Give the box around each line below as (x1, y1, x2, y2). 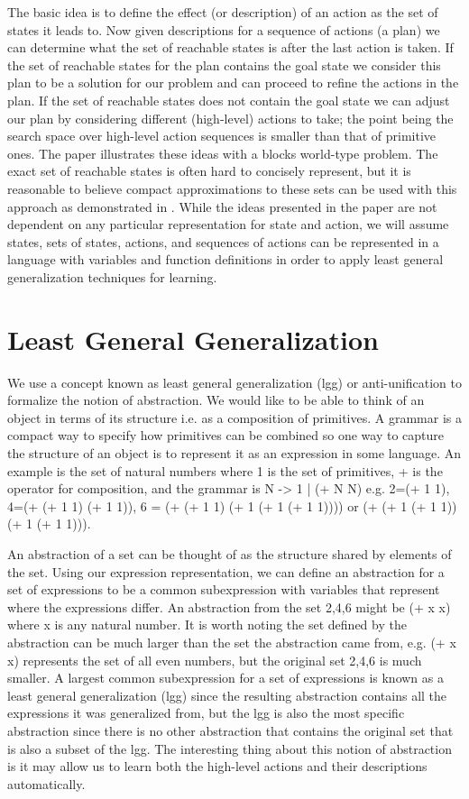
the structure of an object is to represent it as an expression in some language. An (7, 444, 462, 462)
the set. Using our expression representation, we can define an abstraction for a (7, 562, 445, 581)
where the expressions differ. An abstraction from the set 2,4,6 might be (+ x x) (7, 597, 451, 616)
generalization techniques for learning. (7, 267, 217, 286)
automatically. (7, 774, 86, 793)
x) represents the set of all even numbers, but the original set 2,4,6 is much (7, 650, 422, 669)
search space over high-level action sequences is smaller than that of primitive (7, 126, 437, 145)
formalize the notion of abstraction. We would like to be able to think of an (7, 390, 425, 409)
